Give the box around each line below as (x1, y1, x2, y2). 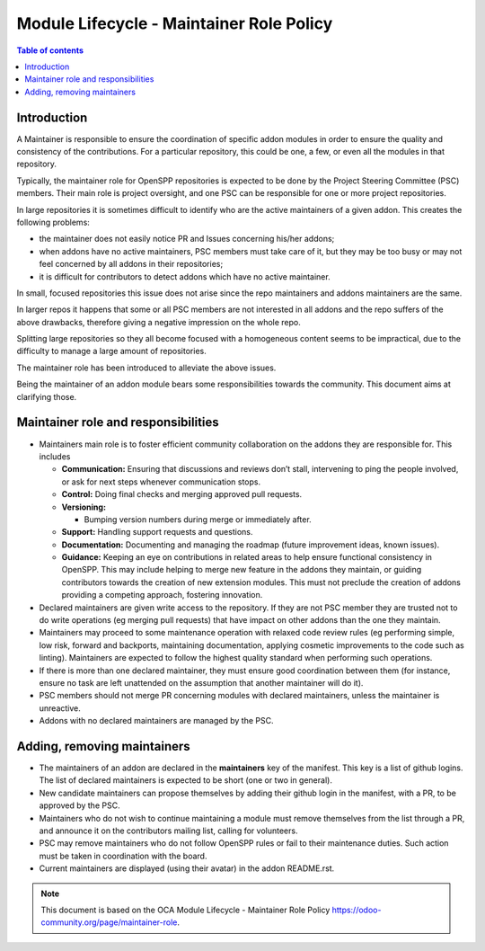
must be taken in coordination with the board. (39, 850, 207, 861)
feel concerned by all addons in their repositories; (39, 259, 224, 270)
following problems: (16, 217, 90, 227)
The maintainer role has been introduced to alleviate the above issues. (16, 362, 277, 373)
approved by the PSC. (39, 800, 120, 811)
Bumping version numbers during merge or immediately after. (84, 513, 312, 525)
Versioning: (61, 502, 107, 512)
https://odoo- (331, 904, 382, 915)
